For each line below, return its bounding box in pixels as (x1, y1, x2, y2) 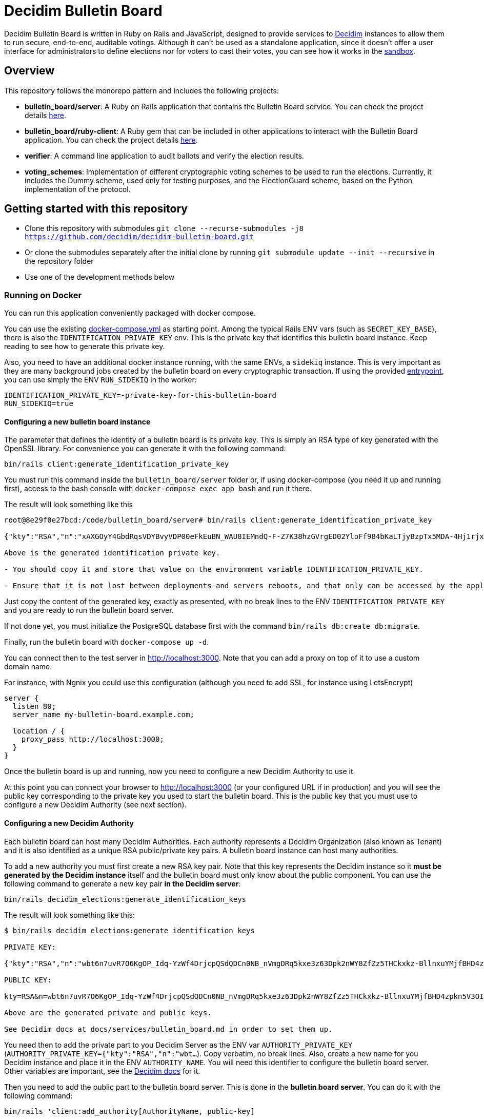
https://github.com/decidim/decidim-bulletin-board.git (25, 233, 254, 241)
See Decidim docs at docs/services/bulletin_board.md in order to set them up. (4, 1025, 333, 1033)
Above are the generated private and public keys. (4, 1008, 212, 1017)
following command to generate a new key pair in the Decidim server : (4, 879, 241, 888)
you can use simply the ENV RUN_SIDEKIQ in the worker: (4, 375, 197, 384)
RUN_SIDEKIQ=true (4, 399, 73, 408)
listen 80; (12, 702, 56, 711)
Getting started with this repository (4, 202, 188, 216)
